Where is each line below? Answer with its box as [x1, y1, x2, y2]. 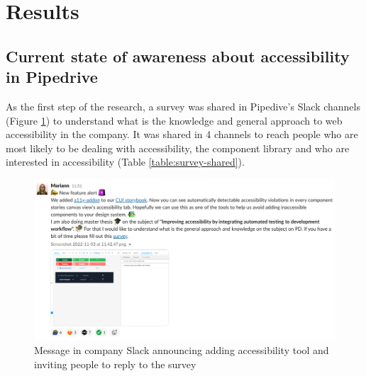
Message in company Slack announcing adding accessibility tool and [34, 343, 329, 358]
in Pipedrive [6, 66, 98, 88]
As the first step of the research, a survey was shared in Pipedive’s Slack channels [6, 98, 360, 113]
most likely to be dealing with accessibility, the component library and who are [6, 140, 350, 155]
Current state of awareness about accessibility [6, 45, 350, 67]
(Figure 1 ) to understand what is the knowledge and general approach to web [6, 113, 343, 127]
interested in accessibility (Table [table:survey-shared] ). [6, 154, 245, 169]
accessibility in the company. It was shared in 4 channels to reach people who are [6, 127, 358, 142]
